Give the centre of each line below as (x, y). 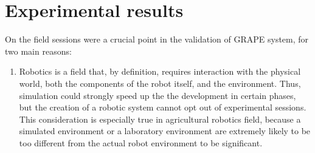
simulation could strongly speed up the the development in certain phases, (157, 95)
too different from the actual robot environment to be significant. (141, 142)
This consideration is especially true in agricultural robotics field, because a (160, 119)
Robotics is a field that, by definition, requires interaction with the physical (160, 71)
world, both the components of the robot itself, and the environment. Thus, (160, 83)
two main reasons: (38, 51)
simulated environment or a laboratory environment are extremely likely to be (165, 131)
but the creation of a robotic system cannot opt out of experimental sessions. (163, 107)
